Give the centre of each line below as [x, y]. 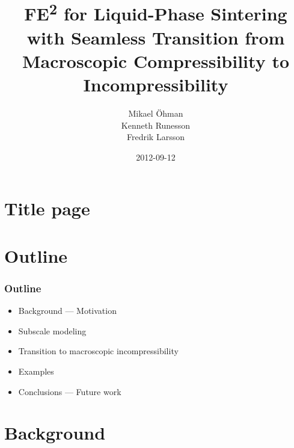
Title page [47, 208]
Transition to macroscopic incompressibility [98, 351]
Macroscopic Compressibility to [156, 60]
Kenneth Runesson [156, 125]
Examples [36, 371]
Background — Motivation [67, 311]
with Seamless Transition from [156, 37]
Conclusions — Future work [70, 391]
